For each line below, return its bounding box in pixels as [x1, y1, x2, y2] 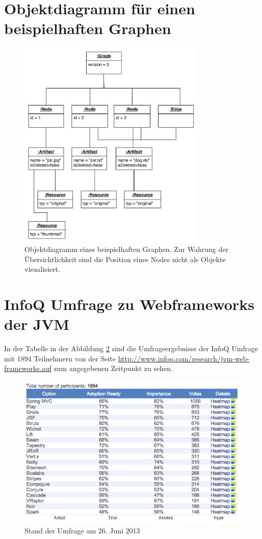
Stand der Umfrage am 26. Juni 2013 [24, 525, 140, 535]
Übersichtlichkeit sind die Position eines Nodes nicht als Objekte [24, 253, 226, 264]
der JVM [4, 314, 70, 334]
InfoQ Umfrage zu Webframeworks [4, 294, 254, 315]
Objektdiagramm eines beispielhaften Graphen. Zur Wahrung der [24, 244, 228, 254]
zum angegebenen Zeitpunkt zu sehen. [54, 363, 173, 374]
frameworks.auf [4, 363, 51, 374]
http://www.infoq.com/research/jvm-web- [118, 353, 250, 363]
